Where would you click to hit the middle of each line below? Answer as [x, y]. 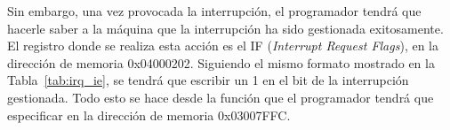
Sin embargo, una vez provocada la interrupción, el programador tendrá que [214, 11]
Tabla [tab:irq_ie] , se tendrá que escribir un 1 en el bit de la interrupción [208, 80]
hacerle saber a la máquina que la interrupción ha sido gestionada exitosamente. [225, 28]
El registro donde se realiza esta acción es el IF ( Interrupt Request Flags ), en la [223, 46]
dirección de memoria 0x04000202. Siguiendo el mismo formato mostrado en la [221, 62]
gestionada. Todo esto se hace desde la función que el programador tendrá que [221, 97]
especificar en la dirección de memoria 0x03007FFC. [149, 115]
